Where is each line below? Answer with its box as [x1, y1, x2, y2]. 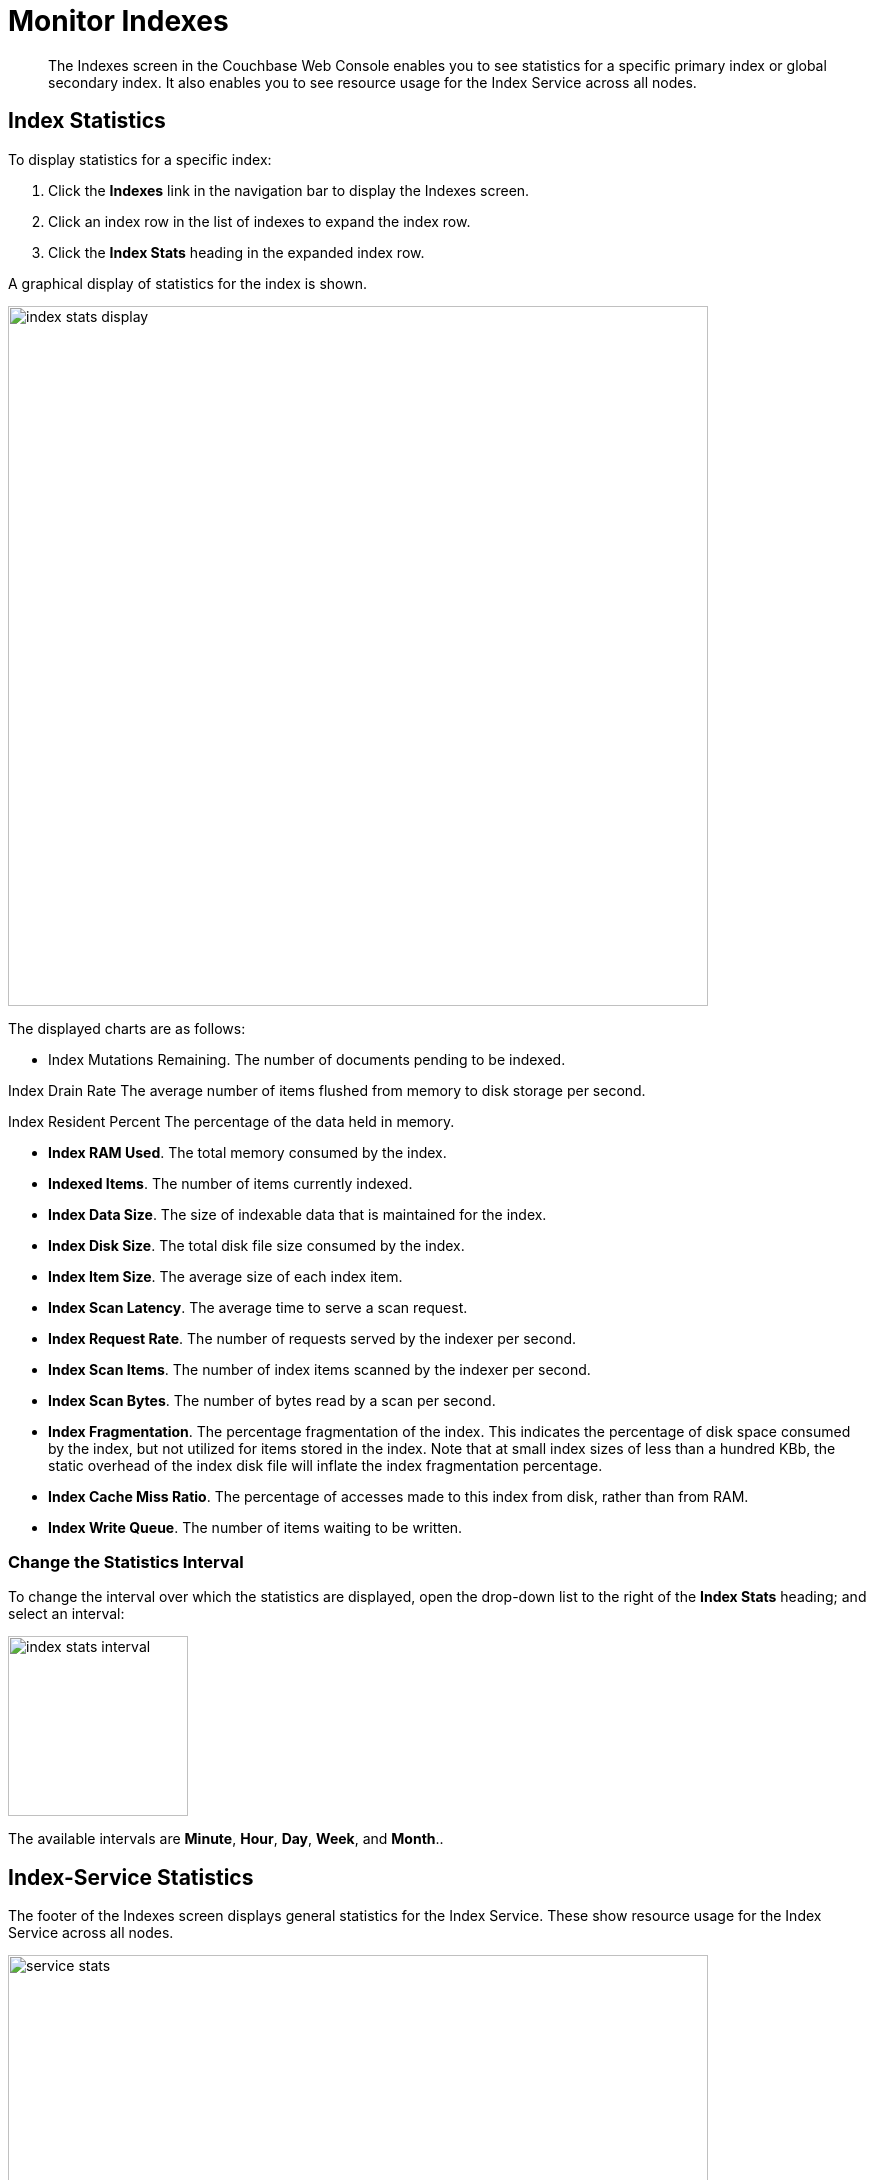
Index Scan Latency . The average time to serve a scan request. [48, 1298, 468, 1316]
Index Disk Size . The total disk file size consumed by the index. [48, 1236, 465, 1254]
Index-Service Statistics [8, 1864, 254, 1890]
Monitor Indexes [8, 4, 229, 38]
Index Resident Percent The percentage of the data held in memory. [8, 1112, 455, 1130]
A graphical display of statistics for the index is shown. [8, 274, 368, 292]
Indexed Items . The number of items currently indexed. [48, 1174, 413, 1192]
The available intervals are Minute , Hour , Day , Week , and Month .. [8, 1830, 444, 1848]
